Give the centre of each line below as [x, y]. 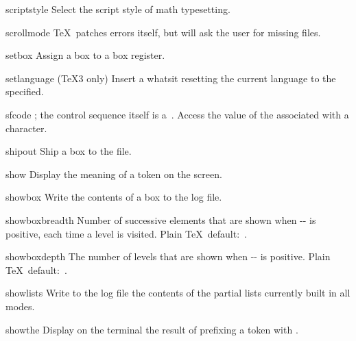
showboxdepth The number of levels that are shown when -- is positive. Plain [168, 256]
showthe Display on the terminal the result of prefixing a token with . [152, 329]
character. [26, 128]
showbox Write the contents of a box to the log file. [114, 197]
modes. [20, 306]
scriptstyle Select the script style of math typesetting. [118, 9]
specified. [25, 91]
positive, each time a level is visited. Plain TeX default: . [126, 233]
